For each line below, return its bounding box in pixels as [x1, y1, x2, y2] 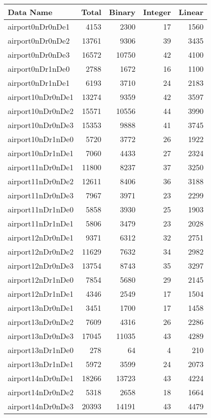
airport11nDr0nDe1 [8, 161, 74, 173]
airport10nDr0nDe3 [8, 119, 74, 130]
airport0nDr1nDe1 [8, 77, 70, 88]
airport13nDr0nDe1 [8, 302, 74, 313]
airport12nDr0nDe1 [8, 232, 74, 243]
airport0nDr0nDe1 [8, 21, 70, 32]
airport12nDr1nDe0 [8, 274, 74, 285]
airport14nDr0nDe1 [8, 372, 74, 384]
